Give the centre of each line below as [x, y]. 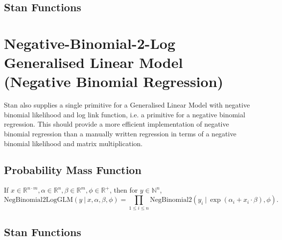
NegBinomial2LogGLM [39, 200]
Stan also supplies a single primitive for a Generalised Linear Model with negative [127, 105]
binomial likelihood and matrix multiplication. [73, 143]
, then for [124, 190]
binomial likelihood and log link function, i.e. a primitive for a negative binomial [125, 114]
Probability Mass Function [73, 169]
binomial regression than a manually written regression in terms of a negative [120, 134]
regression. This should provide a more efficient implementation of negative [117, 124]
